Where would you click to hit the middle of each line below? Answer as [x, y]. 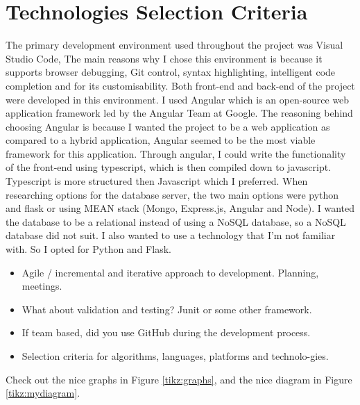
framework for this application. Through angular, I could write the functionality [176, 153]
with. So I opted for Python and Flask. [88, 249]
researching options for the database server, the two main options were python [172, 194]
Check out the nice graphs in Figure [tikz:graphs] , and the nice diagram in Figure [179, 379]
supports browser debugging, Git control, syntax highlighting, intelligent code [171, 72]
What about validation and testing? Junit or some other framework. [167, 309]
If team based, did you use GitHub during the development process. [166, 332]
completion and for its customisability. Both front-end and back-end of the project [180, 85]
